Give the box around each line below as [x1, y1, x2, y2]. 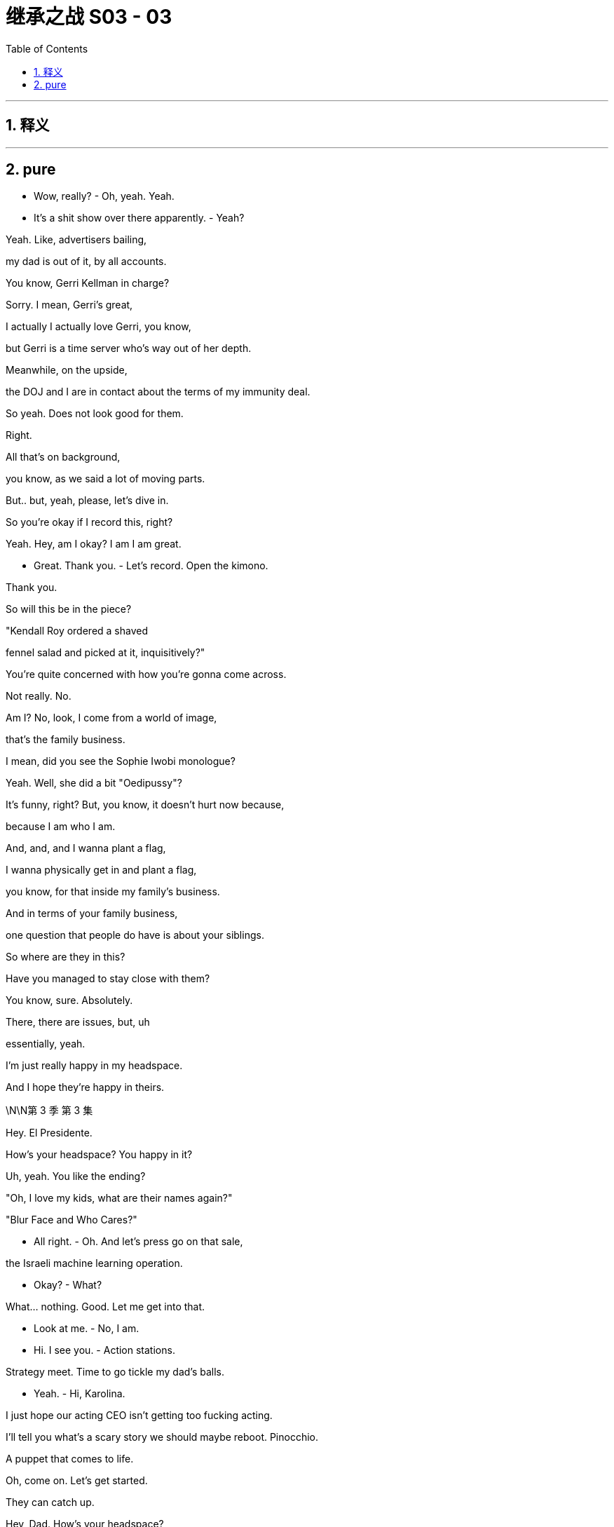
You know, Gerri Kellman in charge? [6, 277, 170, 290]
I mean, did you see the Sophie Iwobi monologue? [6, 755, 236, 768]
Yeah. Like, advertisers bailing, [6, 233, 147, 246]
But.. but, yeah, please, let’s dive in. [6, 494, 169, 507]
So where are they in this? [6, 951, 125, 963]
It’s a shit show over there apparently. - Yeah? [34, 212, 245, 224]
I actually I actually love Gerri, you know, [6, 320, 191, 333]
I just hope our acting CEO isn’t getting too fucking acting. [6, 1409, 273, 1422]
